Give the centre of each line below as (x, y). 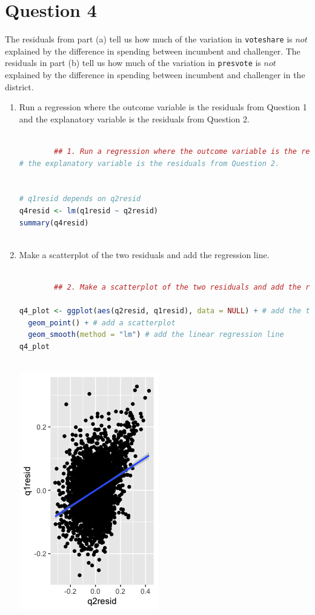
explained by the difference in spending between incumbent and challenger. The (153, 51)
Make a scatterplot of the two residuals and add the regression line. (144, 254)
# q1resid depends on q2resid (80, 199)
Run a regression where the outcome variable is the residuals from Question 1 (163, 107)
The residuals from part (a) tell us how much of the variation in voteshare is (149, 39)
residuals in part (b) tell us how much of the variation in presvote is (133, 63)
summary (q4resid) (54, 223)
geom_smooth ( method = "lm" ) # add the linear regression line (156, 335)
